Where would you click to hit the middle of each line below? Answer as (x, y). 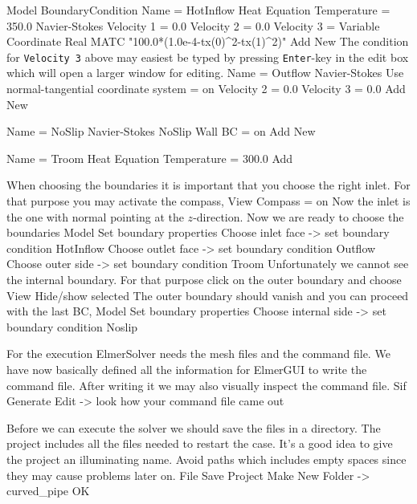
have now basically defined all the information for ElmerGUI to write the (187, 369)
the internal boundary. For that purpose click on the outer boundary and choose (204, 279)
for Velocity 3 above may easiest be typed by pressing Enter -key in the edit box (208, 57)
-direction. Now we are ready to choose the (298, 216)
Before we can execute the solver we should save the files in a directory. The (194, 427)
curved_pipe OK (48, 491)
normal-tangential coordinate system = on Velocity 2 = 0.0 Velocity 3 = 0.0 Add (206, 89)
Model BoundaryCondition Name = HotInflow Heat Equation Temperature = (198, 10)
